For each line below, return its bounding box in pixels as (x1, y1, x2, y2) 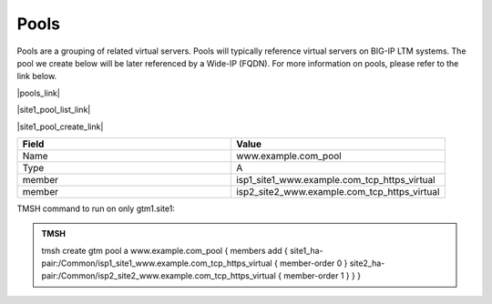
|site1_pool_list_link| (16, 105, 91, 116)
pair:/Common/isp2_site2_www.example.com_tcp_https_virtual (41, 270, 277, 281)
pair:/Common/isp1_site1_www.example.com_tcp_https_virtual (41, 258, 272, 269)
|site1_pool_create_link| (16, 121, 104, 132)
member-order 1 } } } (283, 270, 362, 281)
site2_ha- (349, 258, 385, 269)
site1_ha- (290, 245, 323, 256)
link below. (16, 71, 57, 82)
